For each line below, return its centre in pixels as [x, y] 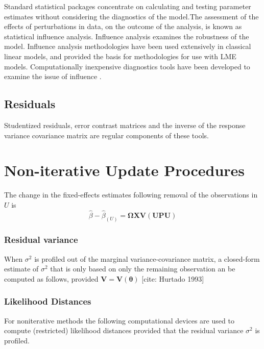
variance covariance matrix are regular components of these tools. [106, 135]
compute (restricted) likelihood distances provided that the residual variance [124, 330]
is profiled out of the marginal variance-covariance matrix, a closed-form [147, 258]
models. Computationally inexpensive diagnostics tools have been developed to [127, 66]
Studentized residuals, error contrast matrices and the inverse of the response [125, 125]
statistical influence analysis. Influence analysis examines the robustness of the [127, 36]
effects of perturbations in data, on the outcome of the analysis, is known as [123, 26]
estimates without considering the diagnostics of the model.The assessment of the [131, 16]
